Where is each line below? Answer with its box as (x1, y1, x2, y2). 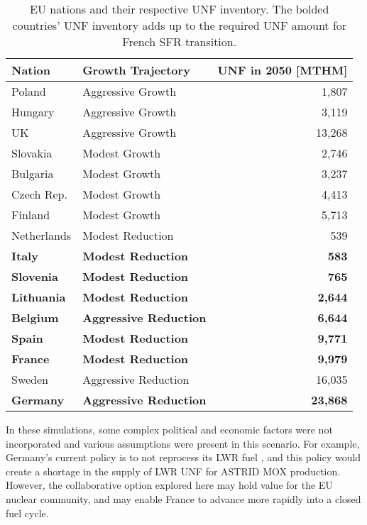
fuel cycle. (6, 505, 49, 520)
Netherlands (11, 227, 72, 243)
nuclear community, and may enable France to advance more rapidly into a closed (6, 491, 361, 506)
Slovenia (11, 268, 58, 284)
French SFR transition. (122, 33, 237, 50)
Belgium (11, 309, 59, 326)
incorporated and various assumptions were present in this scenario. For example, (6, 436, 360, 451)
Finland (11, 206, 50, 223)
